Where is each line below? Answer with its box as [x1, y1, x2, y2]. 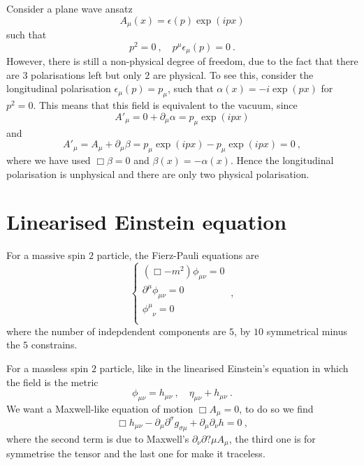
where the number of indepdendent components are [6, 323, 226, 338]
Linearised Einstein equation [6, 207, 287, 236]
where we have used [6, 152, 91, 167]
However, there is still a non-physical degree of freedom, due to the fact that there [6, 54, 358, 68]
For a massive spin [6, 248, 86, 263]
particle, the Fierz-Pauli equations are [96, 248, 259, 263]
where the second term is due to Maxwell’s [6, 431, 189, 445]
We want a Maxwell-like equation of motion [6, 401, 194, 416]
